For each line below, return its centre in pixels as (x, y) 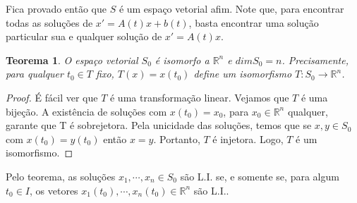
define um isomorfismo (243, 74)
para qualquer (35, 74)
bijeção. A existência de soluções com (86, 111)
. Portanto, (177, 139)
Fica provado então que (56, 8)
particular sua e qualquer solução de (84, 36)
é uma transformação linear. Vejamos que (199, 97)
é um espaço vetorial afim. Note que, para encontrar (231, 8)
